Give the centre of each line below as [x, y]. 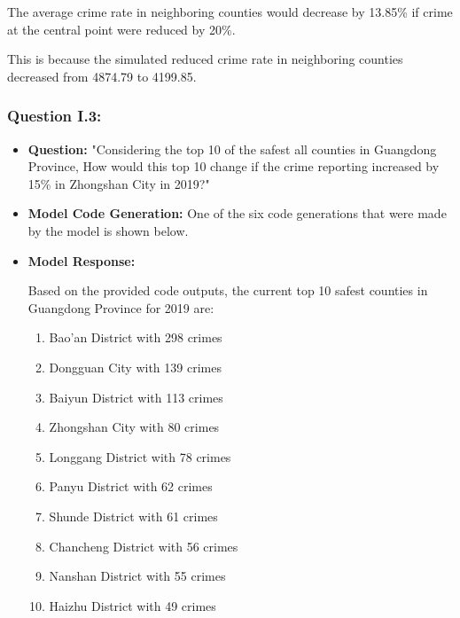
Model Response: [82, 260]
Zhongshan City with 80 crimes [134, 427]
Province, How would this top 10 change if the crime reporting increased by [234, 166]
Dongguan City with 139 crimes [135, 367]
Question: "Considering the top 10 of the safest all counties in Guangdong [232, 149]
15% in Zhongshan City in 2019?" [119, 183]
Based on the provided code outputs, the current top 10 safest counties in [228, 290]
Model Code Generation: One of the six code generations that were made [237, 213]
